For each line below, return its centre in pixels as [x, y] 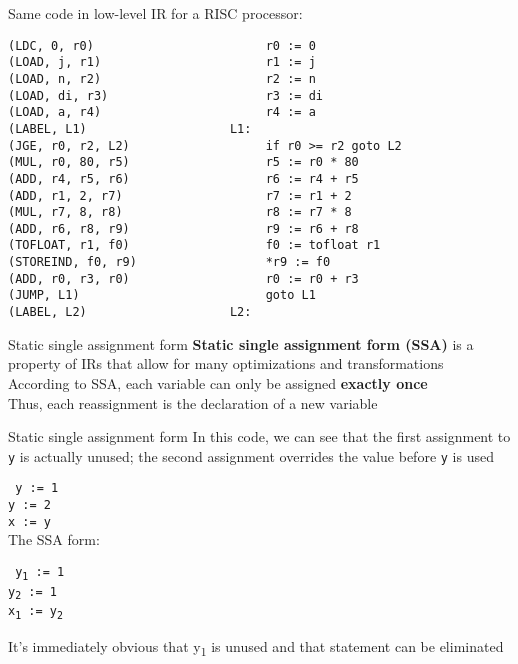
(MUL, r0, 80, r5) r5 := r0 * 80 [183, 162]
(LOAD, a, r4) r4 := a [162, 112]
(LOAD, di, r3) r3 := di [165, 95]
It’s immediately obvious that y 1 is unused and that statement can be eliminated [256, 647]
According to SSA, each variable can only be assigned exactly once [218, 382]
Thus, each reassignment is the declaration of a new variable [193, 402]
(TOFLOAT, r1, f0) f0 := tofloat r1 [194, 245]
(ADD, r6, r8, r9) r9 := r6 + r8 [183, 228]
